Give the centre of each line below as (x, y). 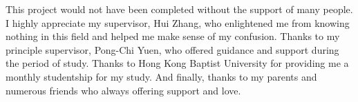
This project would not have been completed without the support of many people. (179, 9)
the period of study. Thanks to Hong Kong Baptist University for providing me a (177, 63)
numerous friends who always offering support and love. (123, 90)
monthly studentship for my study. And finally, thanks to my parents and (161, 76)
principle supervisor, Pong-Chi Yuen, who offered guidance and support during (172, 49)
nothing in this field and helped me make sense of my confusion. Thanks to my (173, 36)
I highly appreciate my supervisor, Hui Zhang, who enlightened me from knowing (178, 22)
